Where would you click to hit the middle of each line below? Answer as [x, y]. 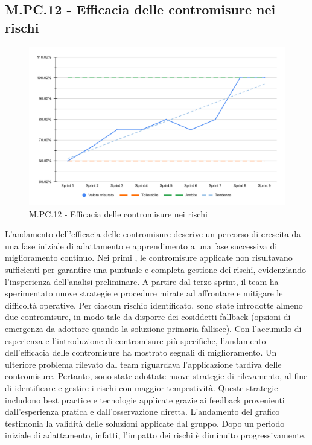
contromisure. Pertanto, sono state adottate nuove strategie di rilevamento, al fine [156, 376]
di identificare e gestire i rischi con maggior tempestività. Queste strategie [142, 388]
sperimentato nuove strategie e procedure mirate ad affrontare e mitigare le [144, 293]
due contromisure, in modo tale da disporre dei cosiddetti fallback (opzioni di [148, 317]
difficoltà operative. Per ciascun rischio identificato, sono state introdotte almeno [154, 305]
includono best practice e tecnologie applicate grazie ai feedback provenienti [145, 399]
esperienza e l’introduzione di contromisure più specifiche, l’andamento [135, 340]
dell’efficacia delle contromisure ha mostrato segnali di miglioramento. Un [141, 352]
